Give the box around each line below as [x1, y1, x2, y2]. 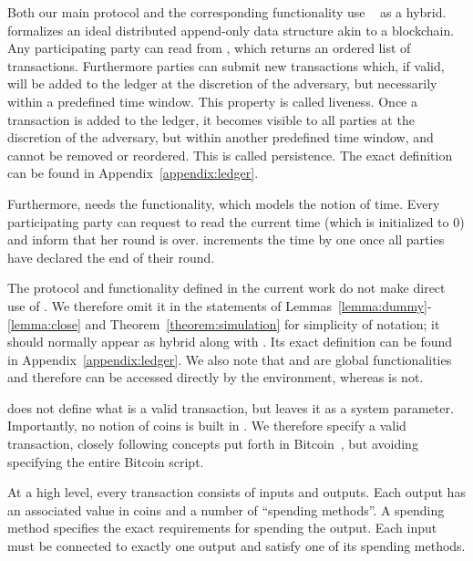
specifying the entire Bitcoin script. [7, 452, 204, 471]
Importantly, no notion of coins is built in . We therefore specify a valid [7, 416, 406, 435]
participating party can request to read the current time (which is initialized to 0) [7, 212, 465, 231]
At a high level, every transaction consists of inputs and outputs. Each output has [7, 483, 466, 502]
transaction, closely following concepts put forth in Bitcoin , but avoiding [7, 434, 418, 453]
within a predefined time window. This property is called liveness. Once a [7, 91, 417, 110]
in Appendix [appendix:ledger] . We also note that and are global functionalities [7, 349, 452, 369]
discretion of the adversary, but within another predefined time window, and [7, 128, 434, 147]
